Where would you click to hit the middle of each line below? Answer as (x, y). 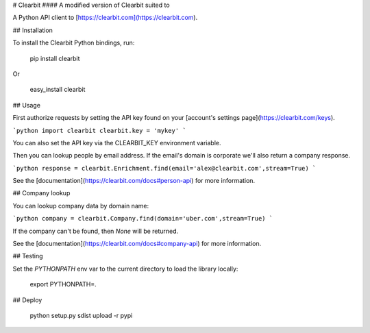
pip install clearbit (55, 58)
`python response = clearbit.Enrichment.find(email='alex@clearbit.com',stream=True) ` (164, 168)
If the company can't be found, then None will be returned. (96, 231)
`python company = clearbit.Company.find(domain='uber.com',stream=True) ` (143, 219)
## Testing (28, 256)
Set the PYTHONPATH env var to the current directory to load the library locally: (125, 269)
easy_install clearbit (58, 90)
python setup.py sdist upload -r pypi (81, 315)
